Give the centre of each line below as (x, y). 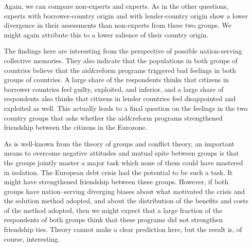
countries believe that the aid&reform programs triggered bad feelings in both (120, 70)
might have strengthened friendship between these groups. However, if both (116, 182)
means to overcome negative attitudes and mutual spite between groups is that (122, 153)
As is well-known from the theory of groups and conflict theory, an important (119, 143)
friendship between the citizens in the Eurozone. (76, 127)
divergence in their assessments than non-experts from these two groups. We (118, 25)
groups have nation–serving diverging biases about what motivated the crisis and (125, 191)
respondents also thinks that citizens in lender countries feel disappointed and (120, 98)
